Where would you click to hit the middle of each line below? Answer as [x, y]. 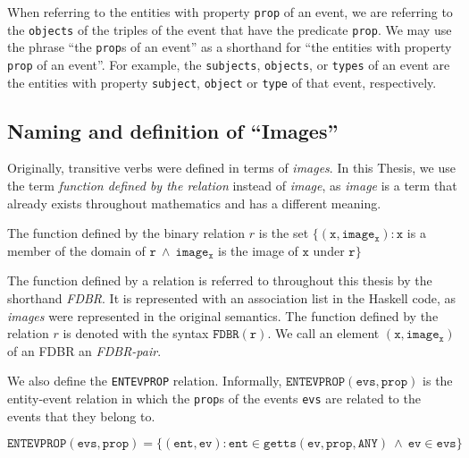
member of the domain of [76, 250]
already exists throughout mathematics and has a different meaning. [194, 203]
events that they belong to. [81, 416]
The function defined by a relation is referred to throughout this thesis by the [220, 280]
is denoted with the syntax [136, 333]
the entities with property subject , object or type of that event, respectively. [222, 82]
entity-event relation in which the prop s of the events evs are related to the [214, 399]
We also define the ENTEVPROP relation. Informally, [145, 381]
